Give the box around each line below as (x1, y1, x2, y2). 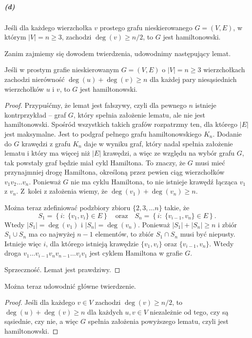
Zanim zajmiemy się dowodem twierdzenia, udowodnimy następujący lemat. (4, 48, 231, 58)
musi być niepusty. (180, 229, 235, 239)
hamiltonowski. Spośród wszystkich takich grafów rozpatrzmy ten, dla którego (4, 119, 238, 129)
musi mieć (195, 157, 225, 167)
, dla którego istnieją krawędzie (46, 238, 139, 248)
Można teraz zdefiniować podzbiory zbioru (4, 202, 131, 213)
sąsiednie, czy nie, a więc (4, 316, 78, 326)
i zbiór (218, 219, 237, 229)
